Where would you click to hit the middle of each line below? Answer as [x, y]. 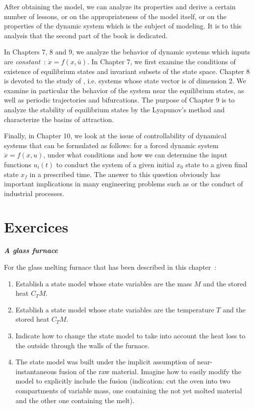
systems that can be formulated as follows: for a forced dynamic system [111, 145]
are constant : [25, 61]
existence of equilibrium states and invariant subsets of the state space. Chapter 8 [127, 71]
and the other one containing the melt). [75, 400]
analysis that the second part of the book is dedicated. [86, 35]
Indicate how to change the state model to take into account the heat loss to [130, 335]
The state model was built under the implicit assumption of [105, 362]
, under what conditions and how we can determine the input [135, 155]
